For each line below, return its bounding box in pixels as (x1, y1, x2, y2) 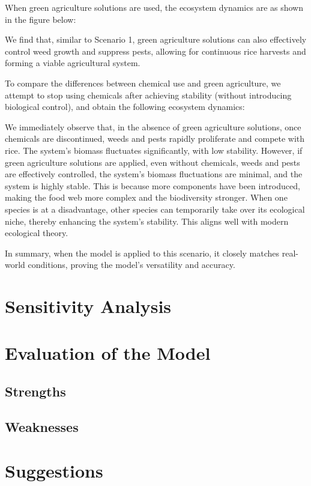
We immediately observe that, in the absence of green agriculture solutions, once (5, 120, 301, 133)
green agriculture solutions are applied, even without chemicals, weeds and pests (5, 156, 300, 168)
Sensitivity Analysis (5, 294, 172, 318)
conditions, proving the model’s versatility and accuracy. (28, 258, 235, 271)
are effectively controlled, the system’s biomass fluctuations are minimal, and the (5, 168, 303, 180)
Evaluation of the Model (5, 341, 211, 365)
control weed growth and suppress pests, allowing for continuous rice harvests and (5, 44, 306, 57)
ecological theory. (5, 226, 68, 239)
